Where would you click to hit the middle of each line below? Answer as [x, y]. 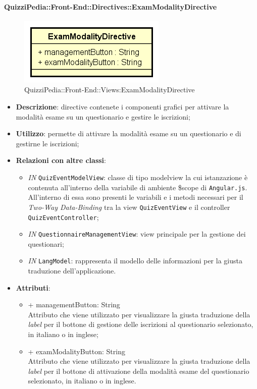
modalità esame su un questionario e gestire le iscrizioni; [103, 116]
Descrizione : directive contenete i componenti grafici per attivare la [122, 106]
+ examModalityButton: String [76, 351]
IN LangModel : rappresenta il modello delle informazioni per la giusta [135, 261]
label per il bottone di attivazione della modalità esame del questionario [139, 371]
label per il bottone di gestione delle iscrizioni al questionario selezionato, [141, 324]
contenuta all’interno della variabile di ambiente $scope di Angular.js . [138, 187]
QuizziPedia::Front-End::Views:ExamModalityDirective [110, 90]
